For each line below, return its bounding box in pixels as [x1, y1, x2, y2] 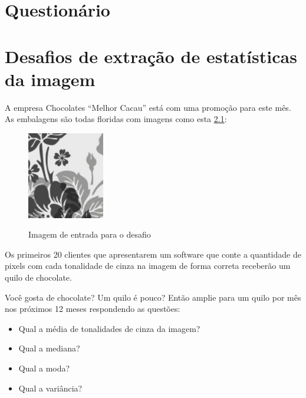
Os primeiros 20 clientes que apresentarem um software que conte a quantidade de [5, 248, 301, 260]
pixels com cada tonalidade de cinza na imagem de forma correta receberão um [5, 259, 291, 272]
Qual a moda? [18, 361, 70, 374]
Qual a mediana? [18, 342, 80, 354]
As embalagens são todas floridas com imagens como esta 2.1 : [5, 113, 227, 125]
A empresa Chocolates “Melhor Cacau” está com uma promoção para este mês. [5, 101, 291, 113]
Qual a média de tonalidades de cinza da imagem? [18, 322, 200, 334]
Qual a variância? [18, 381, 83, 394]
